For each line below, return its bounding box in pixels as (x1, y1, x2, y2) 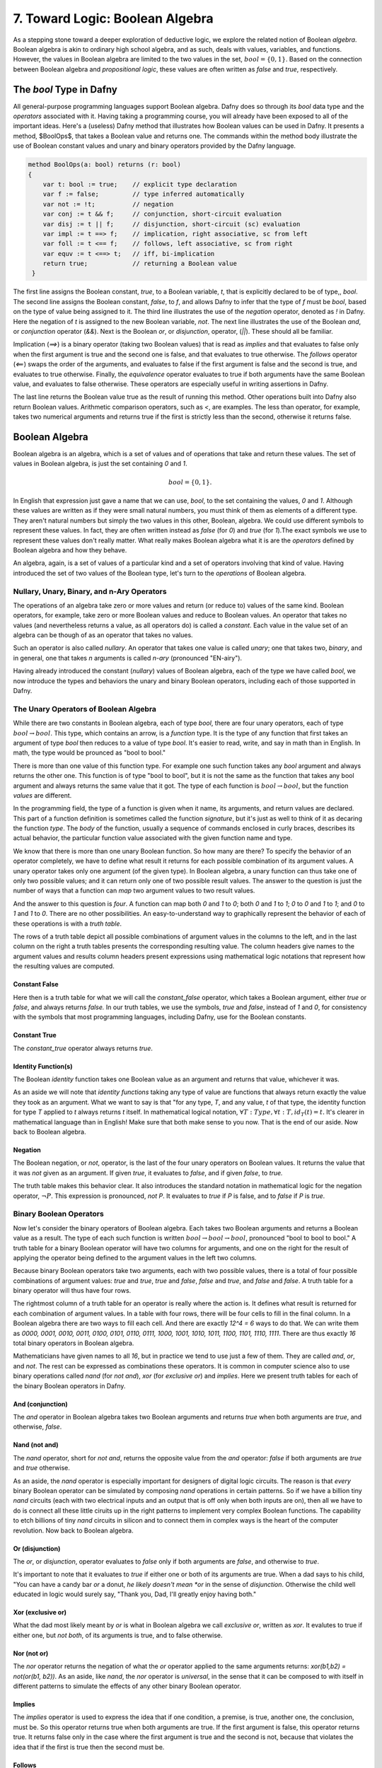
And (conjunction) (13, 1400, 69, 1408)
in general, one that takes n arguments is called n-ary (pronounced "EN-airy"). (13, 653, 243, 662)
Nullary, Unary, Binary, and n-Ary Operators (13, 586, 167, 596)
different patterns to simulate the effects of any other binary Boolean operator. (13, 1682, 242, 1690)
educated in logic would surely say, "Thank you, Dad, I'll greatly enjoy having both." (13, 1590, 257, 1598)
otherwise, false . (13, 1422, 62, 1431)
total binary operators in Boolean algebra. (13, 1339, 134, 1347)
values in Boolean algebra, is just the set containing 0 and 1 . (13, 460, 187, 468)
